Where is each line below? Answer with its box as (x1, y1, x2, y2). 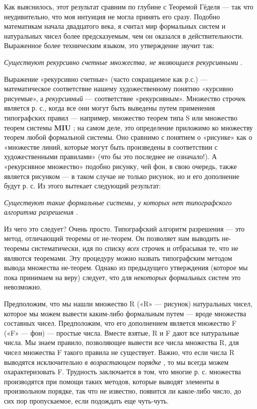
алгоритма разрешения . (4, 207, 78, 217)
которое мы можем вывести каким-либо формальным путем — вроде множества (4, 308, 247, 318)
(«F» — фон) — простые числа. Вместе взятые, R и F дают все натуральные (4, 327, 239, 338)
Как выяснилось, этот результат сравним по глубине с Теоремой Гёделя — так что (4, 1, 254, 11)
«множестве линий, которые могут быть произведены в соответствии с (4, 141, 218, 152)
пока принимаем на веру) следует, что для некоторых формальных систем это (4, 272, 241, 282)
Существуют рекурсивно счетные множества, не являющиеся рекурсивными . (4, 57, 243, 67)
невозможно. (4, 282, 42, 292)
